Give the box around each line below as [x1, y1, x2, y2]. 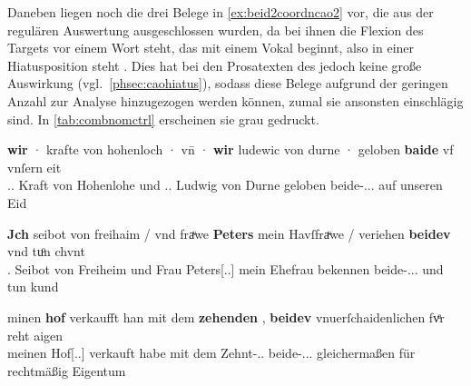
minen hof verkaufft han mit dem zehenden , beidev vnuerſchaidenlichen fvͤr [7, 307, 445, 326]
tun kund [7, 277, 59, 296]
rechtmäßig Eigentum [7, 361, 126, 380]
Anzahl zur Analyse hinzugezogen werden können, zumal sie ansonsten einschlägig [7, 91, 464, 110]
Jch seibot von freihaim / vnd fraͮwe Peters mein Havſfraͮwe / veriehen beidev [7, 223, 451, 242]
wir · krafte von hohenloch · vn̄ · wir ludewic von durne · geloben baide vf [7, 140, 454, 159]
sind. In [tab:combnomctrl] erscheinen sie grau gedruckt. [7, 109, 319, 128]
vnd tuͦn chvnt [7, 242, 85, 261]
